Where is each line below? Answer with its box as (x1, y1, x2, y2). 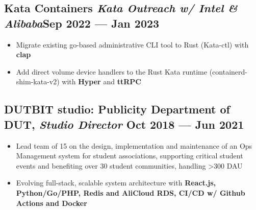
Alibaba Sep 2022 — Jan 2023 (4, 15, 160, 31)
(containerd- (209, 66, 247, 77)
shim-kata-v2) (16, 76, 60, 87)
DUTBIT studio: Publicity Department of (4, 101, 230, 117)
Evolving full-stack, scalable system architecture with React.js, (16, 177, 216, 188)
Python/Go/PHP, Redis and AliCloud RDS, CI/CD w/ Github (16, 187, 245, 198)
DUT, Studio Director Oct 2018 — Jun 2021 (4, 116, 244, 132)
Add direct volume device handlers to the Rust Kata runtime (16, 66, 207, 77)
